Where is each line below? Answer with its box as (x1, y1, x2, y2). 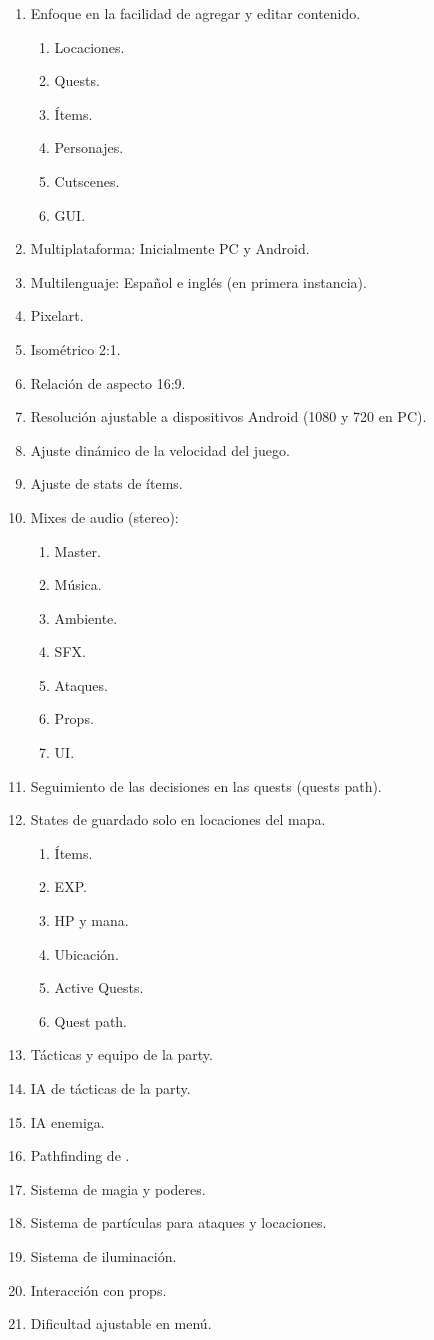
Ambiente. (54, 607, 118, 628)
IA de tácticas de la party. (30, 1078, 191, 1098)
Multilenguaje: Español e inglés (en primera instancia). (30, 271, 367, 292)
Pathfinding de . (30, 1145, 130, 1166)
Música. (54, 574, 102, 595)
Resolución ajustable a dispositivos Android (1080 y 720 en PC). (30, 406, 427, 427)
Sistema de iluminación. (30, 1245, 177, 1266)
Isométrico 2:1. (30, 338, 121, 359)
